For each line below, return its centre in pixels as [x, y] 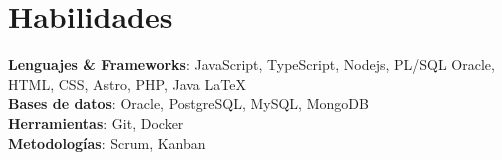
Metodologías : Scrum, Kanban [107, 142]
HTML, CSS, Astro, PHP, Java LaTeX [127, 83]
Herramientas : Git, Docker [96, 122]
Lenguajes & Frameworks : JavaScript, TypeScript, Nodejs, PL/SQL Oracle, [251, 64]
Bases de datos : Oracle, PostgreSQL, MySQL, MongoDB [188, 103]
